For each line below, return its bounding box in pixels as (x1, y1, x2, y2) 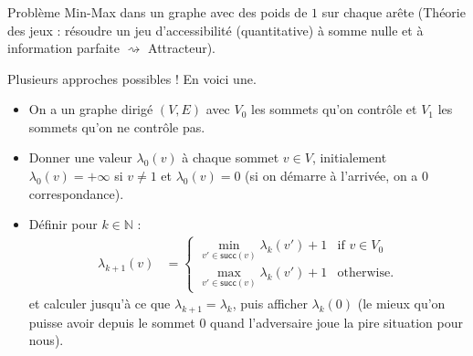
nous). (28, 330, 64, 350)
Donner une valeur (28, 148, 132, 167)
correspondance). (28, 183, 124, 203)
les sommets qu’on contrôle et (251, 99, 417, 119)
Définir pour (28, 215, 98, 234)
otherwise (337, 267, 391, 280)
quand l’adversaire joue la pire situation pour (210, 312, 463, 331)
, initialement (311, 148, 387, 167)
